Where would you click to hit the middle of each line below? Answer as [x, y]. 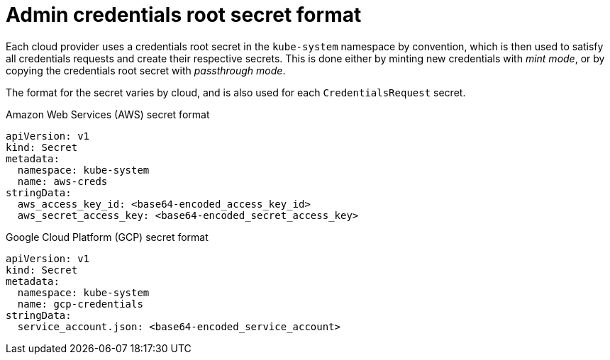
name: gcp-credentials [80, 304]
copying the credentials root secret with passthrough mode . [146, 70]
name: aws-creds [62, 181]
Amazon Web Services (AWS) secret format [108, 114]
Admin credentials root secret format [184, 15]
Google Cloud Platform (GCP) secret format [107, 237]
